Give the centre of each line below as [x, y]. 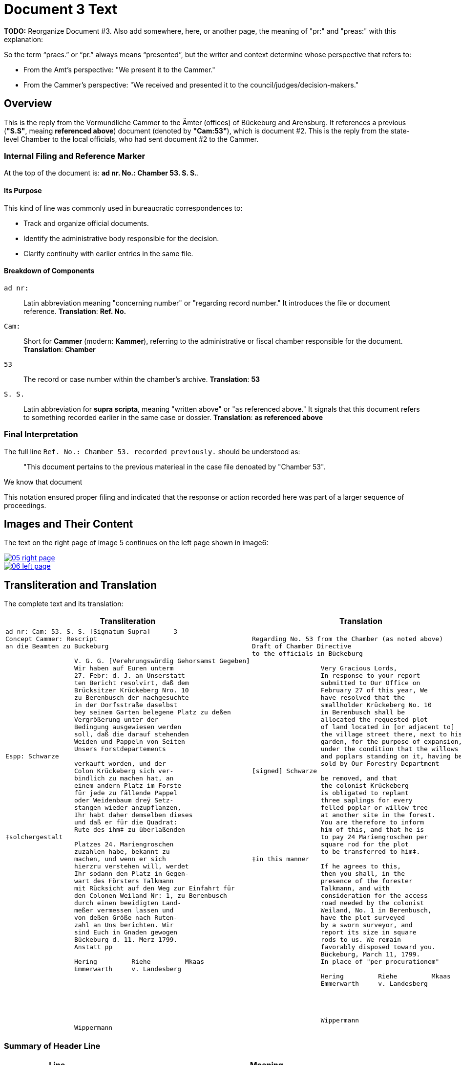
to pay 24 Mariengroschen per [374, 837]
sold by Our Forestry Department [380, 764]
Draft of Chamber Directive [302, 646]
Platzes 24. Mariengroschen [124, 844]
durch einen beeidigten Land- [128, 903]
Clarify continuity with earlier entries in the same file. [108, 253]
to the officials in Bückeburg [307, 654]
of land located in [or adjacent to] [388, 727]
